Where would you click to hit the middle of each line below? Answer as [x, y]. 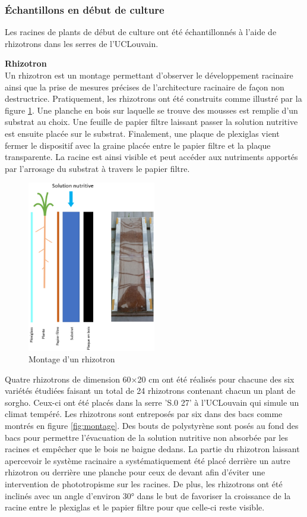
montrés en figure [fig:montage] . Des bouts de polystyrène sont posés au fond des [152, 426]
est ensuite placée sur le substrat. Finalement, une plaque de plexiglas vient [142, 133]
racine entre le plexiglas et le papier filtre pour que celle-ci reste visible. [135, 507]
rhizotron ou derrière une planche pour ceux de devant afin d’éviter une [135, 472]
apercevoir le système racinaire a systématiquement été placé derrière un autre [148, 460]
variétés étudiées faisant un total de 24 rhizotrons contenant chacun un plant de [150, 391]
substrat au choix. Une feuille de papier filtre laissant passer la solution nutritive [151, 122]
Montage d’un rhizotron [72, 359]
